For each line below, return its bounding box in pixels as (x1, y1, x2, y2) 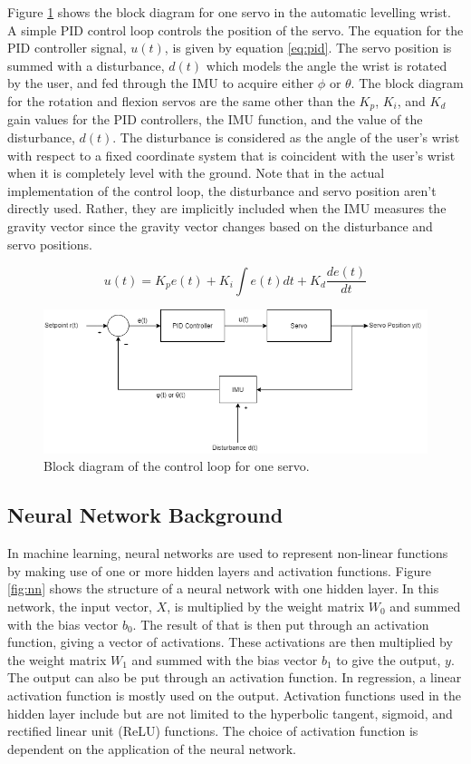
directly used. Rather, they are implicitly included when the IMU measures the (7, 199, 447, 218)
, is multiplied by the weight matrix (167, 596, 365, 615)
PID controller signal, (7, 38, 127, 57)
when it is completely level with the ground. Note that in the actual (7, 163, 385, 182)
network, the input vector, (7, 596, 152, 615)
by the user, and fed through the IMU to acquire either (7, 73, 314, 93)
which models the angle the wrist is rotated (206, 55, 447, 74)
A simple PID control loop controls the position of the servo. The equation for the (7, 20, 464, 39)
